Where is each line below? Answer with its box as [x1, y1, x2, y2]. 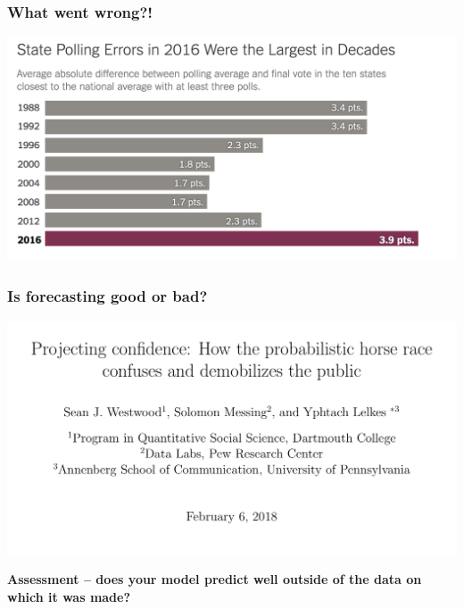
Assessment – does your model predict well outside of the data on [7, 570, 422, 588]
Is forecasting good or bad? [7, 285, 208, 307]
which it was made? [7, 588, 131, 606]
